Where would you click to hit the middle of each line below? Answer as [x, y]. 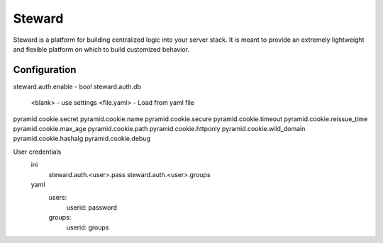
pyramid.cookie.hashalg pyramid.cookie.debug [82, 139]
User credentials [37, 152]
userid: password [91, 207]
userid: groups [88, 227]
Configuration [45, 70]
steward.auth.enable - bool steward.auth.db [77, 86]
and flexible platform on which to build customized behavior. [101, 49]
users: [58, 198]
